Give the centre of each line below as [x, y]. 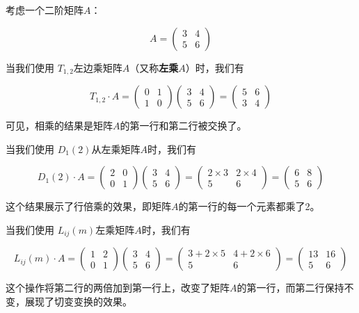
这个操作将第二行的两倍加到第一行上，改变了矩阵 [118, 288]
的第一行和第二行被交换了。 [183, 126]
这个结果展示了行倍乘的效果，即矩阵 [88, 206]
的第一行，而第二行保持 [290, 288]
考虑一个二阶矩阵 [45, 10]
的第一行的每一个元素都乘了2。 [249, 206]
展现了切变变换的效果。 [78, 301]
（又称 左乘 [154, 67]
